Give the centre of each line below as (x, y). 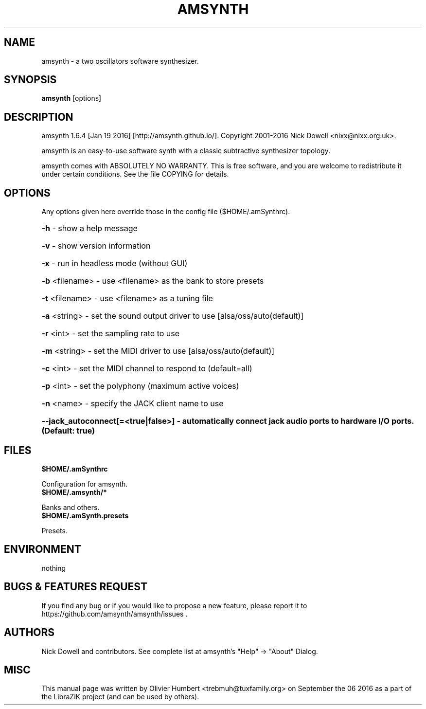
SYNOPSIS (30, 80)
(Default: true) (68, 431)
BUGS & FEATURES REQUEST (76, 587)
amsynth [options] (71, 98)
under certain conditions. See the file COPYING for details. (135, 174)
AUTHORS (29, 633)
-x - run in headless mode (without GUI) (115, 264)
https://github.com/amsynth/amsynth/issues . (115, 614)
